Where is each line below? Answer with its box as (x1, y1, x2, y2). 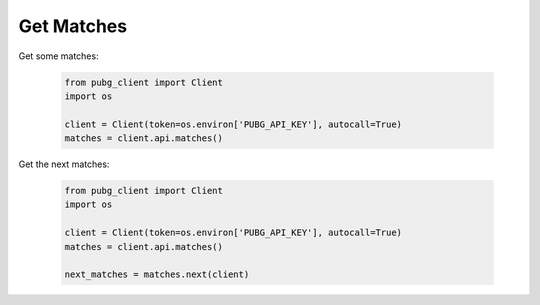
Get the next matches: (18, 158, 110, 170)
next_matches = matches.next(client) (64, 269, 250, 280)
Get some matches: (18, 50, 99, 62)
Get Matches (18, 15, 128, 37)
